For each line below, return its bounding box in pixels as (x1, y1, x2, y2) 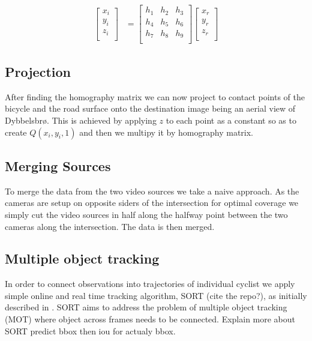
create (5, 125, 27, 138)
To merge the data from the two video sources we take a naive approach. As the (5, 184, 299, 197)
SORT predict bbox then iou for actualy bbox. (5, 324, 176, 337)
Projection (5, 62, 71, 80)
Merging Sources (5, 156, 111, 175)
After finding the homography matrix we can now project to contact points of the (5, 90, 305, 103)
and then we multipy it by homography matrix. (79, 125, 253, 138)
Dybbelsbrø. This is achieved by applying (5, 113, 157, 126)
